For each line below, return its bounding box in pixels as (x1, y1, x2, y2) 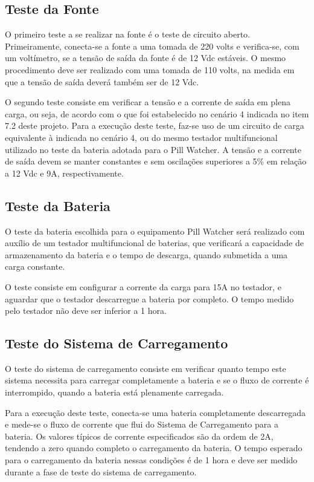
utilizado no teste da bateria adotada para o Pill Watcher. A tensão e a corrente (5, 143, 301, 155)
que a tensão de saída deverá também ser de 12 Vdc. (5, 75, 199, 88)
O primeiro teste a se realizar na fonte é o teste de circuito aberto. (5, 28, 251, 41)
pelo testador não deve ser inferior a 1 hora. (5, 304, 167, 317)
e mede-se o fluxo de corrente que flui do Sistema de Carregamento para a (5, 418, 278, 431)
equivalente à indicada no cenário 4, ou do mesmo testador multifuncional (5, 131, 278, 143)
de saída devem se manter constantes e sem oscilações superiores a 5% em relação (5, 155, 307, 168)
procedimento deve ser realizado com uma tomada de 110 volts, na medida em (5, 63, 295, 76)
